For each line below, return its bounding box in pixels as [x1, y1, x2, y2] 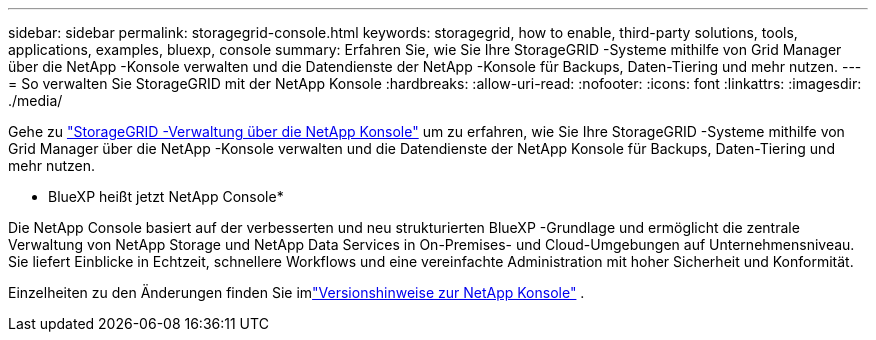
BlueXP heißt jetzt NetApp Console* [48, 188, 284, 205]
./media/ [8, 92, 63, 109]
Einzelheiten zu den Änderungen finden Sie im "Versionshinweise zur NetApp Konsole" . [8, 284, 585, 301]
